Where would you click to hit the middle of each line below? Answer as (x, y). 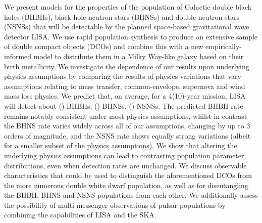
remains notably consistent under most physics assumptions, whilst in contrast (126, 116)
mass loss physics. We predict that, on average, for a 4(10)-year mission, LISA (125, 96)
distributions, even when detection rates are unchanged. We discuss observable (125, 165)
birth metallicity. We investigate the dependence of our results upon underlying (127, 66)
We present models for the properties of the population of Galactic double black (128, 7)
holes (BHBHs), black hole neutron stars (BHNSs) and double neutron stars (122, 16)
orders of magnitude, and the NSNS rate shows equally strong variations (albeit (127, 135)
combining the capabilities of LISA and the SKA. (80, 215)
